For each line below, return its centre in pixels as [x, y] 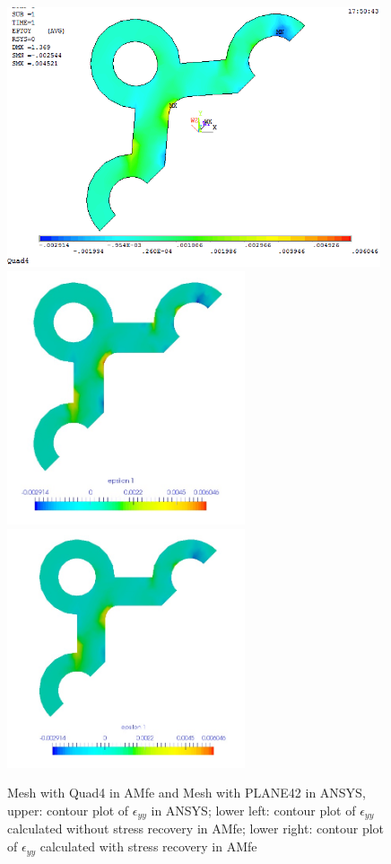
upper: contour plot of [68, 811]
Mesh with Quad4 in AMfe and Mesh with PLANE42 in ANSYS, [187, 793]
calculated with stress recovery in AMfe [148, 846]
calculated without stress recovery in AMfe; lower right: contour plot [196, 829]
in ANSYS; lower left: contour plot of [253, 811]
